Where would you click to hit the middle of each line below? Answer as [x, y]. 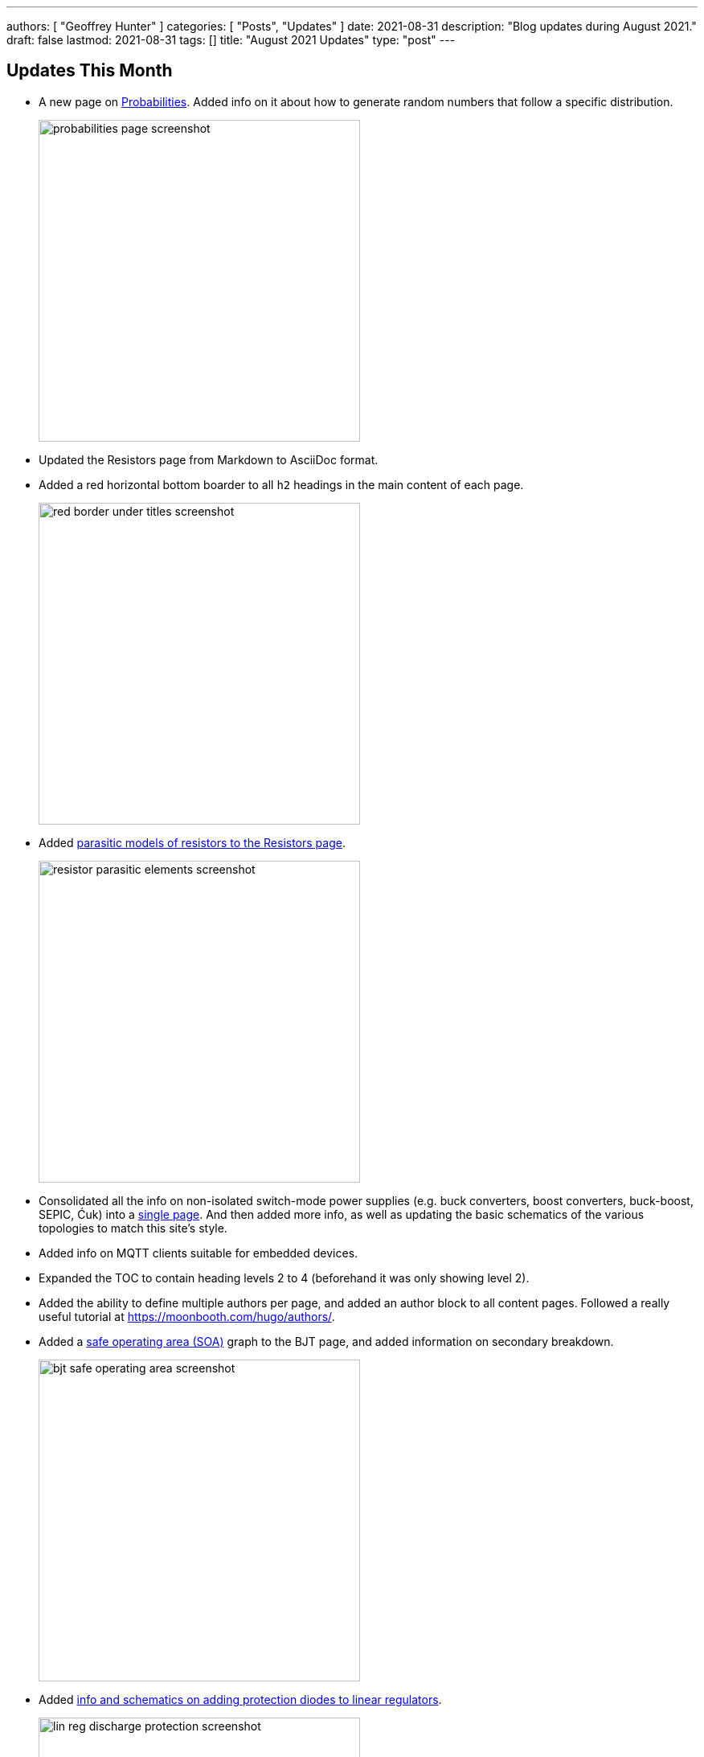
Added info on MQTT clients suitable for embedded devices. [199, 1253]
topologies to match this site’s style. [133, 1228]
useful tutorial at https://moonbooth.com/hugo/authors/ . [187, 1316]
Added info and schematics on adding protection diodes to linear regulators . [240, 1699]
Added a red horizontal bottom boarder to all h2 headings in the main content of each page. [281, 484]
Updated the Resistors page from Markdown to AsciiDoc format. [209, 459]
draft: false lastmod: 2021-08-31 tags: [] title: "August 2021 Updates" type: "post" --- [231, 40]
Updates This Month [90, 71]
